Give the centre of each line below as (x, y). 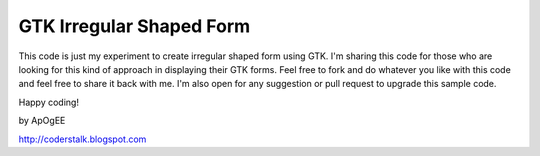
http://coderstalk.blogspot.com (82, 139)
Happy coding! (49, 102)
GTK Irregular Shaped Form (134, 26)
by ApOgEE (42, 121)
